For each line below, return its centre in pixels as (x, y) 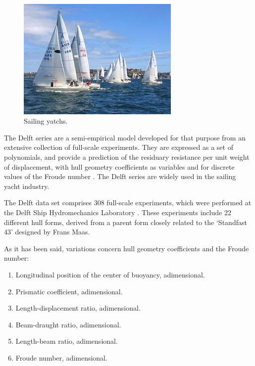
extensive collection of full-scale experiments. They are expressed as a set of (119, 147)
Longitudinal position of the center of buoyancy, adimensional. (110, 274)
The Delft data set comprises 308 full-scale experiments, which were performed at (128, 203)
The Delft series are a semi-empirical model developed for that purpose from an (125, 137)
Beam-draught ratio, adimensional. (68, 324)
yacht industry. (27, 186)
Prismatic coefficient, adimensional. (69, 291)
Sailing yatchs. (46, 121)
